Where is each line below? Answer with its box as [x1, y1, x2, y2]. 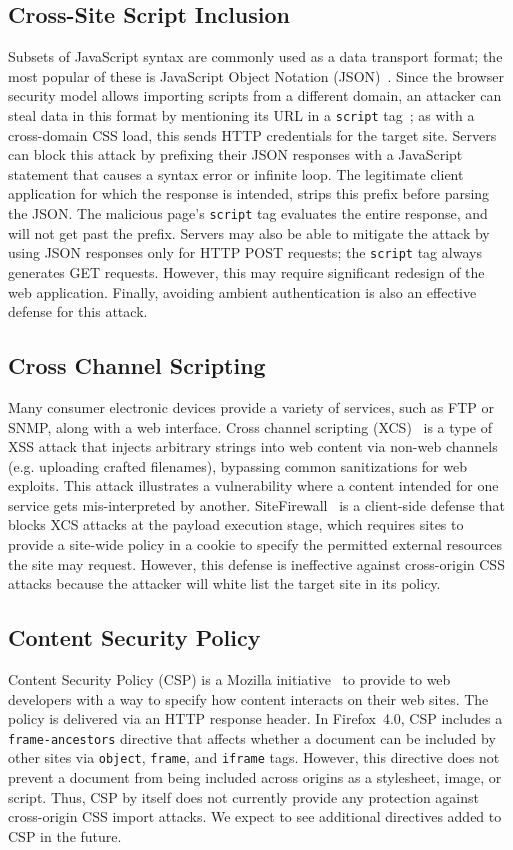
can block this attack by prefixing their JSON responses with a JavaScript [8, 144, 463, 165]
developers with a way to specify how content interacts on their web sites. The [8, 688, 489, 709]
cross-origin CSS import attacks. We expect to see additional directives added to [8, 806, 502, 827]
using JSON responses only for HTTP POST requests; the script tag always [8, 242, 482, 263]
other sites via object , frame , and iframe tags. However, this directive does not [8, 747, 500, 768]
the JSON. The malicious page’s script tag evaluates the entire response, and [8, 203, 488, 224]
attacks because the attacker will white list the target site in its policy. [8, 573, 441, 594]
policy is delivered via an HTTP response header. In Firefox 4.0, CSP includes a [8, 708, 503, 729]
